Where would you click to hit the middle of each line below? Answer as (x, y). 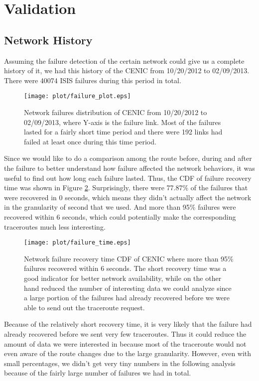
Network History (48, 40)
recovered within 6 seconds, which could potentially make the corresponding (120, 216)
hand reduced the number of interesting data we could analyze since (128, 288)
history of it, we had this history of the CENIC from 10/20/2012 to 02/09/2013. (127, 70)
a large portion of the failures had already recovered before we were (127, 298)
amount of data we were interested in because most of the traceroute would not (125, 343)
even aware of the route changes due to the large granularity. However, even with (128, 353)
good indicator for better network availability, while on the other (123, 278)
